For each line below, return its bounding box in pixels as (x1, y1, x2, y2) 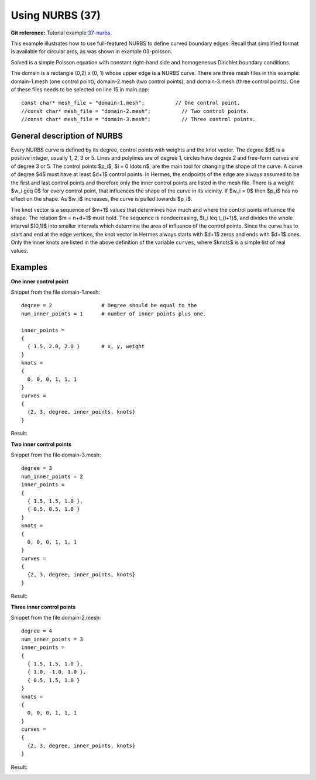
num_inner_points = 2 (21, 473, 83, 480)
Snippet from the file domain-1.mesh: (11, 288, 101, 295)
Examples (11, 262, 48, 272)
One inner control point (11, 278, 68, 285)
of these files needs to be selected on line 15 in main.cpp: (11, 85, 149, 93)
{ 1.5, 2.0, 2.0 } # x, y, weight (27, 343, 145, 350)
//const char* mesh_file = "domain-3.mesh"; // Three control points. (21, 116, 256, 123)
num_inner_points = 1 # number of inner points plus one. (21, 310, 207, 317)
